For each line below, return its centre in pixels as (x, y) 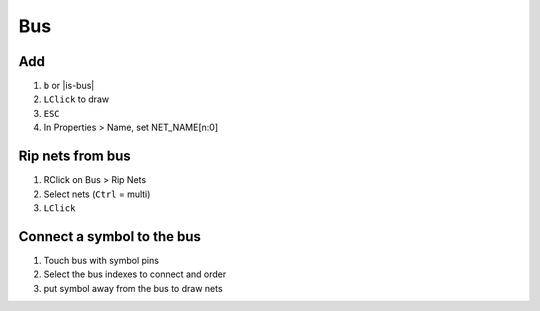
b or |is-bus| (69, 86)
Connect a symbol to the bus (110, 236)
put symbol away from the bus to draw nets (133, 288)
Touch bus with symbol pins (101, 260)
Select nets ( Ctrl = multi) (97, 194)
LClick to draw (76, 99)
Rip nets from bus (75, 156)
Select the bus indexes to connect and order (135, 274)
